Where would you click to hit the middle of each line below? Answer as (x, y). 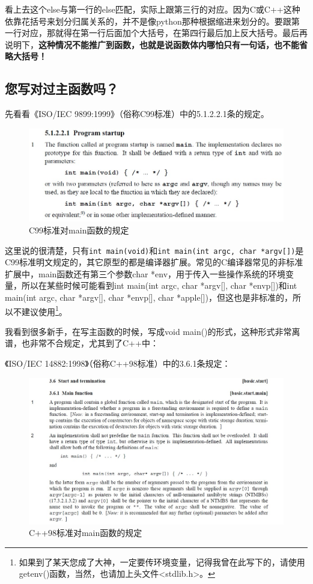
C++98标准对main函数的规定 (86, 533)
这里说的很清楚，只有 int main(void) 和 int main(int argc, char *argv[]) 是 (154, 250)
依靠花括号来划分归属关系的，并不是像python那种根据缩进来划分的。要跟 (148, 21)
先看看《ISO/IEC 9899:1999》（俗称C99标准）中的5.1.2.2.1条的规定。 (137, 114)
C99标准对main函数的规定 (79, 230)
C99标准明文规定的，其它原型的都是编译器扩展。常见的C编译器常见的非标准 (154, 262)
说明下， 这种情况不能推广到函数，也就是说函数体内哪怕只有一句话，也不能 (152, 44)
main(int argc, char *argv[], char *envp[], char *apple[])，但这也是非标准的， (149, 297)
